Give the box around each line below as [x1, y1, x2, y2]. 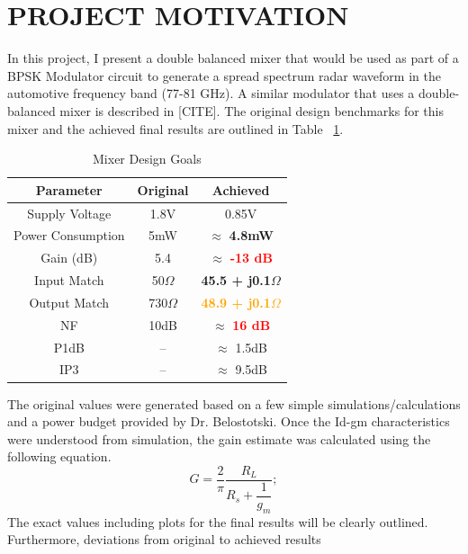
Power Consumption [13, 226, 125, 245]
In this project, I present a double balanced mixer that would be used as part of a [7, 49, 459, 67]
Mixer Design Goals [93, 149, 202, 168]
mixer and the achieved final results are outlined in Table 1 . [7, 119, 344, 138]
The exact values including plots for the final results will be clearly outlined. [7, 512, 428, 531]
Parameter [35, 180, 103, 199]
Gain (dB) [40, 248, 98, 267]
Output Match [29, 292, 110, 311]
